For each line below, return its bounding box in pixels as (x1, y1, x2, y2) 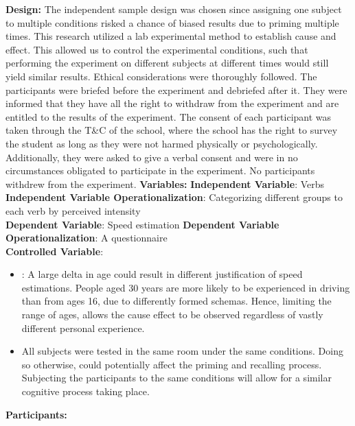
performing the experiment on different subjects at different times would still (5, 56, 329, 70)
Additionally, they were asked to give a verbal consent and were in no (5, 150, 298, 164)
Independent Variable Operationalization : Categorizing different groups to (5, 190, 343, 204)
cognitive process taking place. (21, 384, 150, 399)
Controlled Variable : (5, 244, 104, 258)
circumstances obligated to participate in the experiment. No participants (5, 163, 315, 178)
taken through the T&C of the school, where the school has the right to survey (5, 123, 338, 137)
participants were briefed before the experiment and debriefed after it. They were (5, 82, 347, 97)
